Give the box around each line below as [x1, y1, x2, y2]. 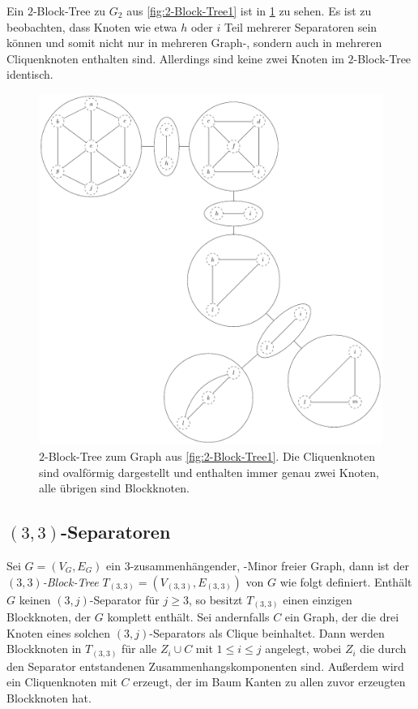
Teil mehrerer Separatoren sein [224, 18, 377, 35]
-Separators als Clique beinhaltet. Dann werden [149, 624, 385, 641]
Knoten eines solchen [6, 624, 111, 641]
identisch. [6, 66, 53, 83]
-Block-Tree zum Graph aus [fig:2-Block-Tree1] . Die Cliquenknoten [45, 448, 376, 464]
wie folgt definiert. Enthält [279, 573, 412, 590]
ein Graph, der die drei [284, 608, 399, 625]
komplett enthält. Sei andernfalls [107, 608, 270, 625]
